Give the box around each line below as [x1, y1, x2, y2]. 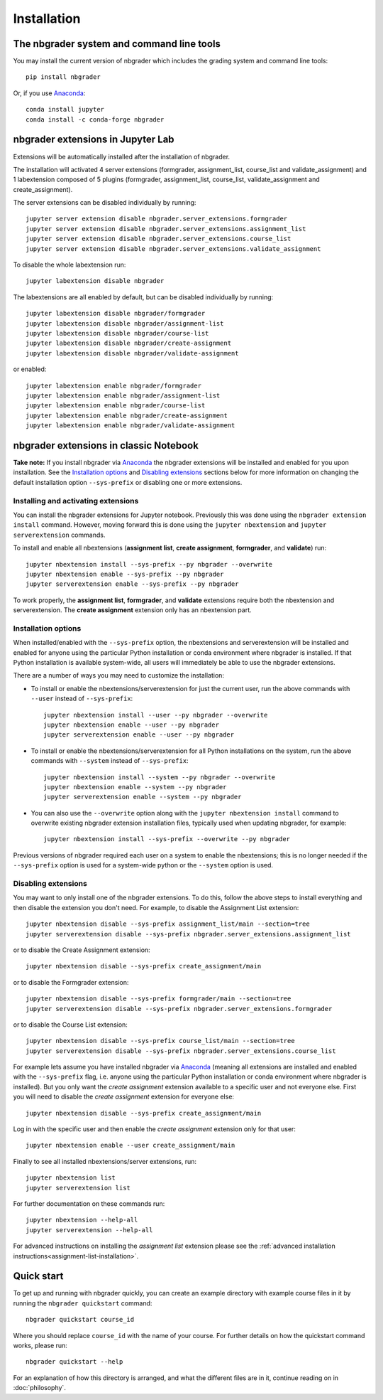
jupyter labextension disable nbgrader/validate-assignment [26, 349, 239, 357]
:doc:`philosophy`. [13, 1384, 67, 1392]
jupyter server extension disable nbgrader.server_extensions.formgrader [26, 215, 288, 223]
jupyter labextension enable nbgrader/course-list [26, 402, 206, 410]
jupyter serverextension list [26, 1184, 131, 1192]
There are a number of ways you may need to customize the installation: [13, 671, 225, 680]
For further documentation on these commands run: [13, 1199, 165, 1208]
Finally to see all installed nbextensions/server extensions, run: [13, 1157, 197, 1165]
